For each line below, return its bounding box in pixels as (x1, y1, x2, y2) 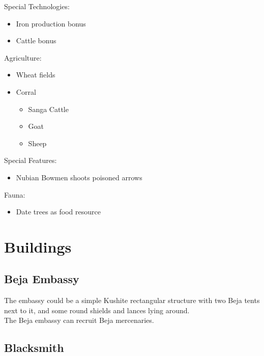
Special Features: (4, 155, 57, 166)
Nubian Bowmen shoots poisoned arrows (16, 172, 142, 182)
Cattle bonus (16, 35, 56, 46)
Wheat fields (16, 69, 55, 80)
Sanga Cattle (28, 103, 69, 114)
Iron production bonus (16, 18, 86, 29)
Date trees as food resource (16, 206, 101, 217)
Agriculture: (4, 52, 42, 63)
